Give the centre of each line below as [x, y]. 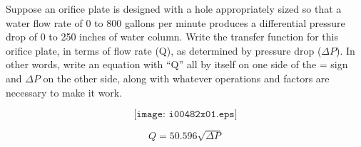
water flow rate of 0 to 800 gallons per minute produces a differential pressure [176, 22]
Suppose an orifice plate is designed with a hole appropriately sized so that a [174, 9]
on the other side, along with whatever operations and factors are [186, 78]
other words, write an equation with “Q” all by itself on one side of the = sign [177, 64]
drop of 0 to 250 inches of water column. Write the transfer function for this [172, 37]
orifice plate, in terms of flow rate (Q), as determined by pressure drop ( [164, 50]
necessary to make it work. [64, 92]
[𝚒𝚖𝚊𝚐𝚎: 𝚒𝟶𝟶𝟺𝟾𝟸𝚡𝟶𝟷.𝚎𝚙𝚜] [185, 115]
